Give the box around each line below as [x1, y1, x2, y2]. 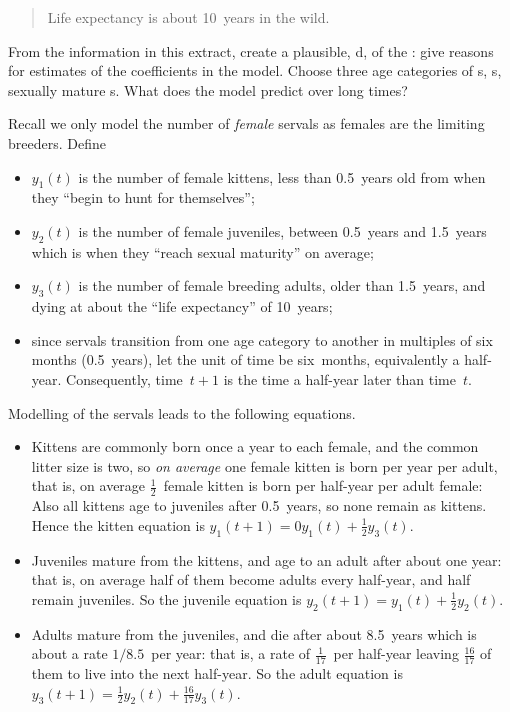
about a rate [31, 643, 108, 664]
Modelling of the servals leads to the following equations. [8, 402, 356, 423]
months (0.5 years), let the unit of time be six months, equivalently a [31, 349, 460, 370]
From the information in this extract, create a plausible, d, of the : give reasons [8, 40, 494, 61]
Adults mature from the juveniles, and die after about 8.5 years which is [31, 623, 477, 644]
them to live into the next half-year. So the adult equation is [31, 662, 403, 683]
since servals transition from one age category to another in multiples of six [31, 329, 493, 350]
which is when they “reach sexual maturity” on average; [31, 241, 374, 262]
